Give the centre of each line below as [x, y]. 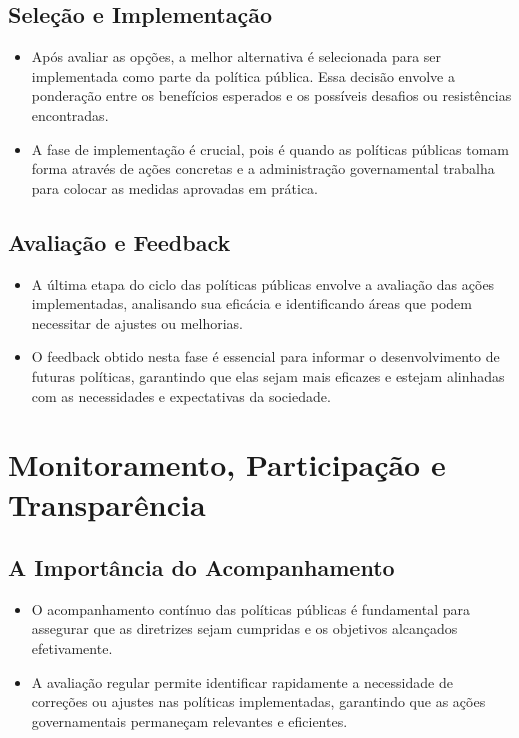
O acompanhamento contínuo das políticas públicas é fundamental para [250, 608]
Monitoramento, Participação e [227, 464]
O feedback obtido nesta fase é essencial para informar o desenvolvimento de [265, 356]
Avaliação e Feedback [119, 241]
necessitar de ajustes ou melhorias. [137, 322]
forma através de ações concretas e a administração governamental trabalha [263, 168]
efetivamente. [72, 648]
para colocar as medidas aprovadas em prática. [174, 187]
